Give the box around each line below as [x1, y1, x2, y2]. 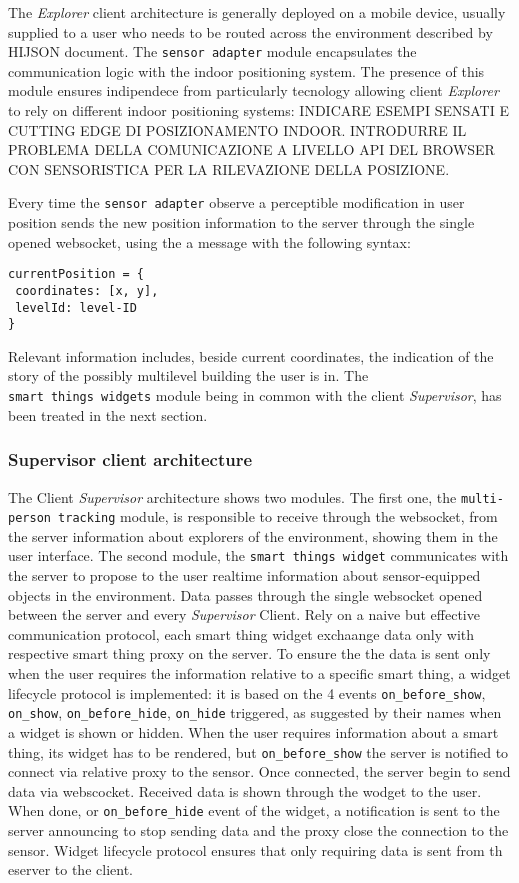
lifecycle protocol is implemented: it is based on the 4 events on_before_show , [8, 682, 486, 703]
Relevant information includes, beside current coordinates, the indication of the [8, 345, 494, 366]
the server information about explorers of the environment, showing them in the [8, 525, 498, 546]
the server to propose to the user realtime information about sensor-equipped [8, 565, 481, 586]
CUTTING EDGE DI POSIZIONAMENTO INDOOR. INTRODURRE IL [8, 119, 467, 140]
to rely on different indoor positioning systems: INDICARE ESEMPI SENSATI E [8, 100, 509, 121]
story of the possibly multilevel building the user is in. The [8, 365, 369, 386]
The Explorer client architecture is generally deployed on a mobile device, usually [8, 2, 506, 22]
